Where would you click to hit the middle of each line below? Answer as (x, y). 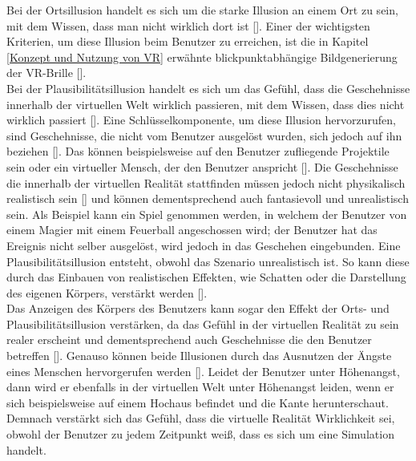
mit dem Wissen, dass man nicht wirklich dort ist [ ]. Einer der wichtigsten (188, 25)
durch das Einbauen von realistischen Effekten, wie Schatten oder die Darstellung (206, 277)
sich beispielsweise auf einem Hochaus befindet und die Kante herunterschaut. (198, 402)
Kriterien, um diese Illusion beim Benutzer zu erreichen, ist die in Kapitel (188, 41)
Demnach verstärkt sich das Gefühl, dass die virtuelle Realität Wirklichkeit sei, (201, 418)
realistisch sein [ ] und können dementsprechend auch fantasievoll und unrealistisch (208, 198)
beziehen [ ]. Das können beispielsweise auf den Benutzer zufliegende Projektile (198, 151)
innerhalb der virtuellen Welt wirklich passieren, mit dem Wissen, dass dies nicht (206, 104)
